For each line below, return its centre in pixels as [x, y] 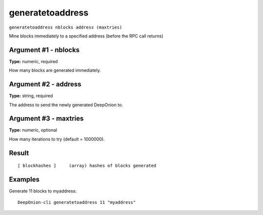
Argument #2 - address [45, 84]
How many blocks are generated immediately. [55, 70]
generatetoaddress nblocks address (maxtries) [66, 27]
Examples [24, 180]
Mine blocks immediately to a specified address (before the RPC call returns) [86, 36]
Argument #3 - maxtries [46, 119]
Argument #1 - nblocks [44, 50]
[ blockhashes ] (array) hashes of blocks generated [87, 166]
